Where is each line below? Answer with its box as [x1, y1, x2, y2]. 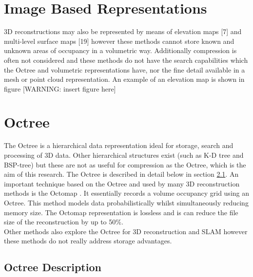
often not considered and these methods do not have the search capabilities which [4, 55, 248, 65]
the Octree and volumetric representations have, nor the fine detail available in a [4, 64, 245, 74]
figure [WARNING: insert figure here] [4, 83, 116, 93]
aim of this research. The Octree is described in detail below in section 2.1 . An [4, 169, 239, 179]
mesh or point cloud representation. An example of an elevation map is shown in [4, 74, 245, 84]
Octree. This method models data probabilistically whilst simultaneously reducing [4, 197, 249, 207]
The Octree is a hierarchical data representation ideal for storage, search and [4, 140, 234, 150]
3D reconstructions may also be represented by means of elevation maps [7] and [4, 26, 242, 37]
